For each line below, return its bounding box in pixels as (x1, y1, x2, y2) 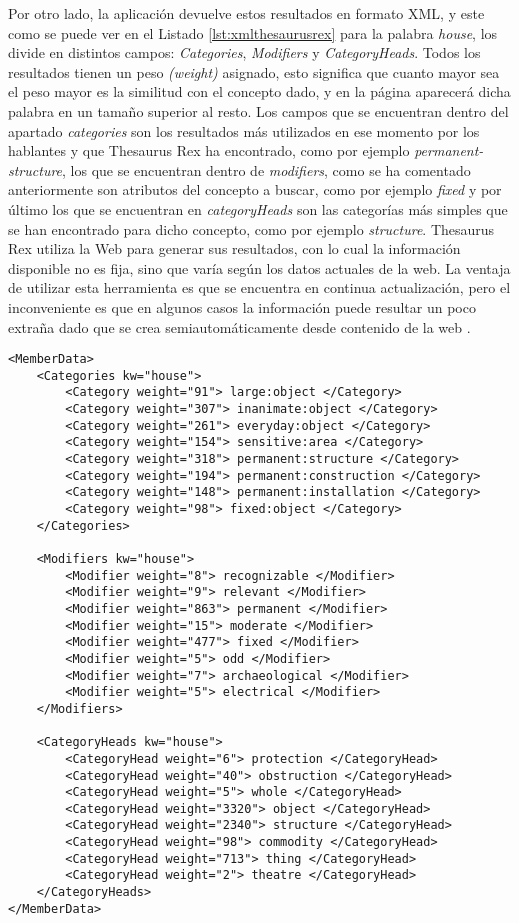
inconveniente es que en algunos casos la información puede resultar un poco (8, 296, 476, 317)
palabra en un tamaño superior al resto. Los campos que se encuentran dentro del (8, 100, 509, 121)
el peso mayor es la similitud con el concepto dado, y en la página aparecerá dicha (8, 81, 511, 102)
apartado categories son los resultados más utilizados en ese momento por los (8, 120, 480, 141)
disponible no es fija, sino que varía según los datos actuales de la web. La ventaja (8, 257, 511, 278)
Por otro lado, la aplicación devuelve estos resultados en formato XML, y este (8, 3, 485, 23)
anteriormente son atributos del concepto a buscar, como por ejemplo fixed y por (8, 179, 502, 200)
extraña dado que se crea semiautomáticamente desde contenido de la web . (8, 316, 471, 337)
